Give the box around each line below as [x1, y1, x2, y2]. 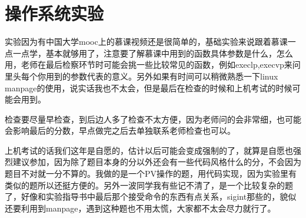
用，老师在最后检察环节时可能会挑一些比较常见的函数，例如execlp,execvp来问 [5, 58, 301, 71]
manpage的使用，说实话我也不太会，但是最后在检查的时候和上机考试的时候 [5, 81, 292, 94]
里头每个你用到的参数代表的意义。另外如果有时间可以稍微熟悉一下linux [5, 70, 278, 82]
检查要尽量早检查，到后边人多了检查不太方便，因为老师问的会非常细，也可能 [5, 113, 301, 125]
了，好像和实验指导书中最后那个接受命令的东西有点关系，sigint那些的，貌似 [5, 190, 297, 203]
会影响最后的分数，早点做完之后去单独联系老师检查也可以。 [5, 124, 235, 137]
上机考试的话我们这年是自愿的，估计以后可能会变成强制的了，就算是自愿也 [5, 144, 293, 156]
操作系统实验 [5, 1, 104, 25]
